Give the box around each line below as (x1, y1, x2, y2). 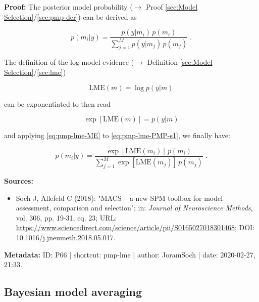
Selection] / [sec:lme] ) (4, 66, 66, 77)
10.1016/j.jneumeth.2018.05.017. (16, 232, 116, 242)
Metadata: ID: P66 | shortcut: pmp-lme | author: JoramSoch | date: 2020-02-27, (4, 249, 255, 260)
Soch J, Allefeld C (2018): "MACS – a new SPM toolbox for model (16, 192, 223, 203)
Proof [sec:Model (145, 2, 198, 12)
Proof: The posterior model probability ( (4, 2, 133, 12)
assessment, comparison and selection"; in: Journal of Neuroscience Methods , (16, 202, 253, 213)
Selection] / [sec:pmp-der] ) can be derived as (4, 11, 137, 22)
